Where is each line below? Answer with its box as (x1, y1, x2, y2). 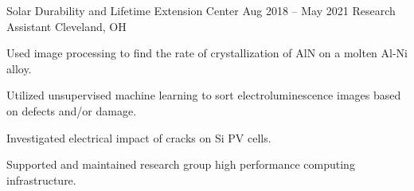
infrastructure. (6, 171, 76, 188)
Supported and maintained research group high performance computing (6, 156, 355, 173)
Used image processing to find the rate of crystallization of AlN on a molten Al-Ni (6, 45, 408, 61)
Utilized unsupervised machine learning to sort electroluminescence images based (6, 87, 401, 103)
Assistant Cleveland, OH (6, 18, 127, 34)
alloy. (6, 60, 32, 76)
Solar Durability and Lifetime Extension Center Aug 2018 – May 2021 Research (6, 2, 396, 18)
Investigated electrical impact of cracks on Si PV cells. (6, 129, 271, 146)
